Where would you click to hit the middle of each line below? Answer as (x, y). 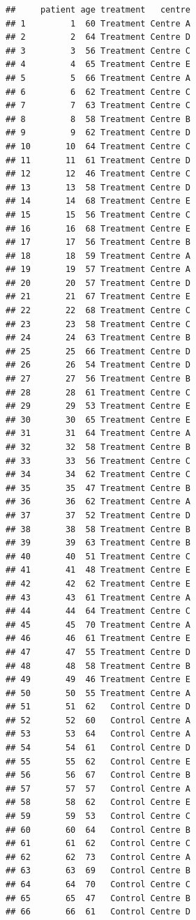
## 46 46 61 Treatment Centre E (98, 639)
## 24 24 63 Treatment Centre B (98, 338)
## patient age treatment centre (98, 10)
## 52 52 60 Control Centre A (98, 720)
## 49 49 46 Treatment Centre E (98, 680)
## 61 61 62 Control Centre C (98, 844)
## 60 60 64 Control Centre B (98, 830)
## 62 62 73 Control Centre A (98, 857)
